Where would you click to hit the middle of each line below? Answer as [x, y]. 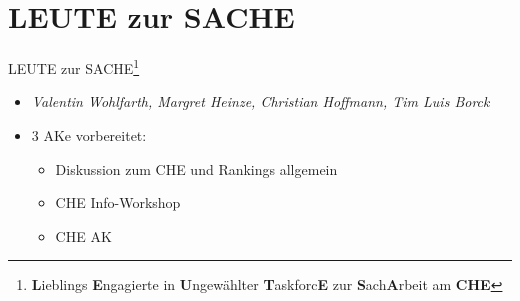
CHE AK [83, 235]
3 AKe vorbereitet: [89, 134]
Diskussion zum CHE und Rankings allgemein [196, 168]
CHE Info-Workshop [118, 202]
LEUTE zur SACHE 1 [74, 66]
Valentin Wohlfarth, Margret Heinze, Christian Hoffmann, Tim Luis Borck [260, 101]
